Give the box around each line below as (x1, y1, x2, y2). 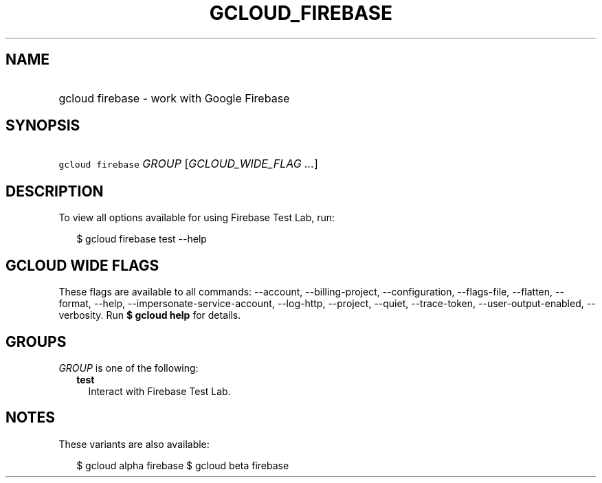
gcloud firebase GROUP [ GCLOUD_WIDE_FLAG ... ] (58, 157, 318, 171)
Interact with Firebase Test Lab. (88, 385, 231, 397)
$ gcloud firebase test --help (76, 233, 207, 245)
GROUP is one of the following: (58, 361, 199, 374)
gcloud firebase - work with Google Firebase (58, 91, 290, 105)
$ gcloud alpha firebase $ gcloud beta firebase (76, 459, 289, 471)
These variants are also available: (58, 438, 210, 450)
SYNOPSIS (5, 117, 80, 135)
